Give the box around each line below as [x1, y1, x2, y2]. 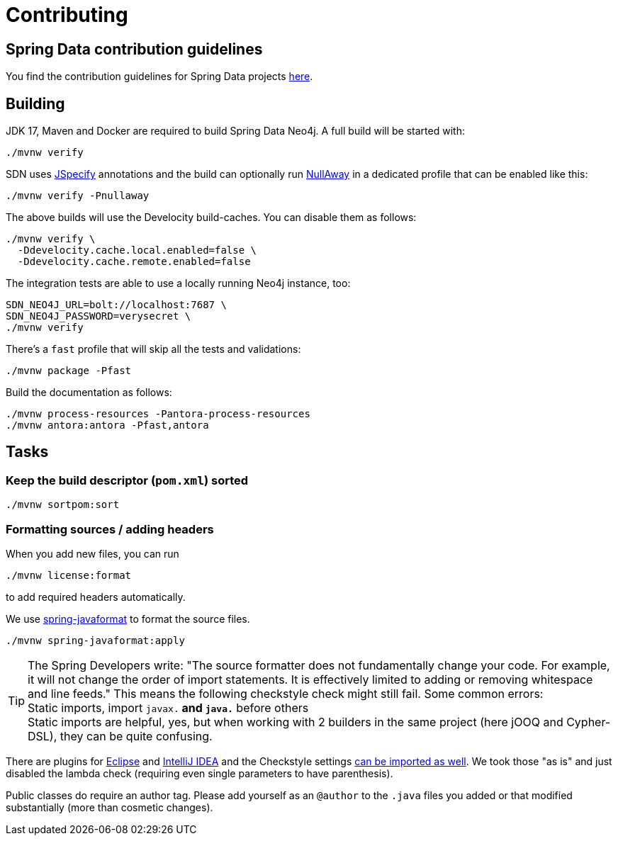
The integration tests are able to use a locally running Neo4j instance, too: [6, 277, 351, 290]
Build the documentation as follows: [6, 386, 172, 399]
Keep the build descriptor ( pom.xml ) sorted [6, 473, 249, 487]
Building [6, 94, 65, 113]
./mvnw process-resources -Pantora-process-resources [6, 408, 310, 420]
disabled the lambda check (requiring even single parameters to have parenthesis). [6, 767, 393, 779]
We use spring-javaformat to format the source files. [6, 612, 250, 625]
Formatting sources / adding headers [6, 521, 214, 536]
